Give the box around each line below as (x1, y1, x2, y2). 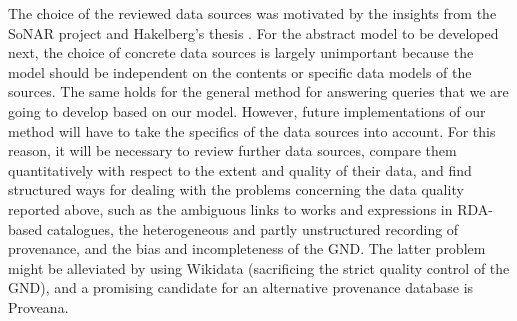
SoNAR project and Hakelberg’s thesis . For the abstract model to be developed (8, 22, 499, 43)
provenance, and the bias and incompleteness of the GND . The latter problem (8, 238, 486, 259)
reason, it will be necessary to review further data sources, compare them (8, 140, 457, 161)
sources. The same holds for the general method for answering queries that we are (8, 81, 509, 102)
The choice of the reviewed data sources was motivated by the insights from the (8, 3, 497, 23)
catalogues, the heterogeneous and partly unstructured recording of (46, 218, 459, 239)
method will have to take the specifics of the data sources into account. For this (8, 120, 496, 141)
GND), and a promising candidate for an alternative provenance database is (8, 277, 474, 298)
